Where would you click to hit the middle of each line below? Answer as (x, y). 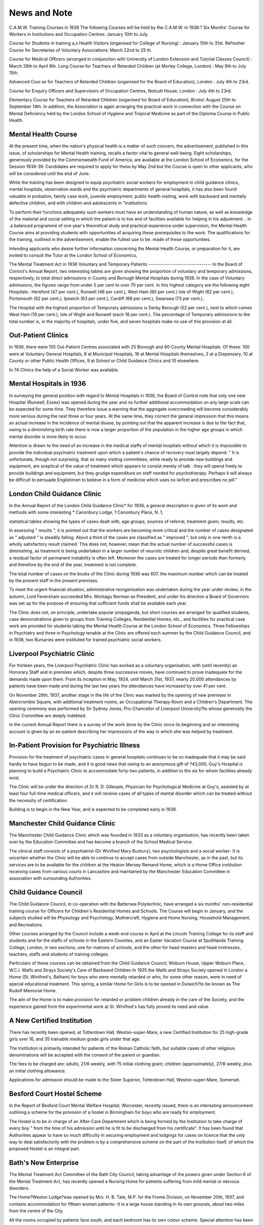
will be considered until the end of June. (50, 173)
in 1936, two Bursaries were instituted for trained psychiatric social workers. (86, 640)
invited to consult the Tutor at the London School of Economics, (73, 255)
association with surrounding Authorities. (50, 878)
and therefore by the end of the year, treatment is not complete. (73, 565)
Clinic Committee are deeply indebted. (48, 715)
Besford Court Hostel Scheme (55, 1093)
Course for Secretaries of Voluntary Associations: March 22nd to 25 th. (81, 50)
